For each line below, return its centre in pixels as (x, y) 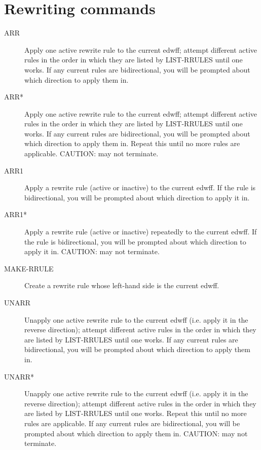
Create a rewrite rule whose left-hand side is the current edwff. (122, 285)
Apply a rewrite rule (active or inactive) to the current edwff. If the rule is (140, 187)
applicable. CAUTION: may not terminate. (91, 153)
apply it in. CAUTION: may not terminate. (92, 251)
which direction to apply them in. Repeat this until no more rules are (132, 143)
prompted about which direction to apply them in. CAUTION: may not (136, 433)
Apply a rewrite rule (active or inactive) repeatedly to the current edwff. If (141, 232)
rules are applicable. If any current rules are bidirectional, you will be (132, 423)
